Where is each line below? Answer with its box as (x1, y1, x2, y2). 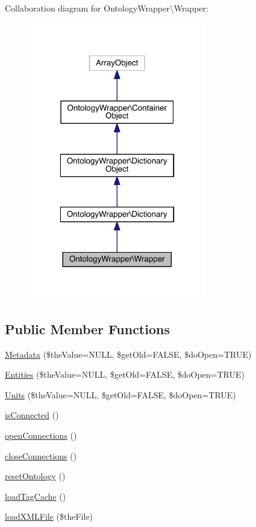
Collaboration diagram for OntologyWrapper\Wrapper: (5, 2, 208, 14)
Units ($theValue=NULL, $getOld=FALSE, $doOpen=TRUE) (5, 388, 236, 401)
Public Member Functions (5, 319, 170, 338)
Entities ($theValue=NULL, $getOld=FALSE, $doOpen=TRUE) (5, 368, 245, 381)
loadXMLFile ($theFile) (5, 510, 93, 523)
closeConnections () (5, 449, 77, 462)
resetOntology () (5, 470, 66, 482)
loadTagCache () (5, 490, 66, 502)
